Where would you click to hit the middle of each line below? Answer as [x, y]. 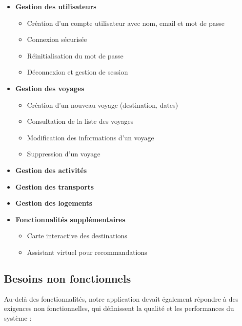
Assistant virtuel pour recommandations [87, 252]
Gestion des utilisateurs [56, 6]
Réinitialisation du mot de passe [75, 55]
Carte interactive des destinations [77, 236]
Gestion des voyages [50, 88]
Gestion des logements [54, 203]
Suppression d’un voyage [64, 154]
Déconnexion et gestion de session [78, 72]
